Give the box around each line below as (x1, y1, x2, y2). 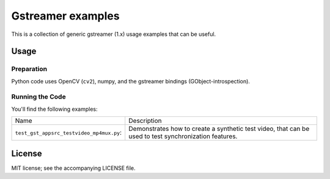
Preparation (11, 65, 48, 73)
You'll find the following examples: (11, 105, 98, 113)
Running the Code (11, 93, 67, 101)
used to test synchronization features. (128, 132, 238, 141)
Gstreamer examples (11, 9, 120, 23)
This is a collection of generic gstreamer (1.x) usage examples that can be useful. (11, 30, 216, 38)
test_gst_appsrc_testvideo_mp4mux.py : (15, 128, 122, 137)
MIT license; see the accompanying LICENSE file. (11, 164, 136, 172)
